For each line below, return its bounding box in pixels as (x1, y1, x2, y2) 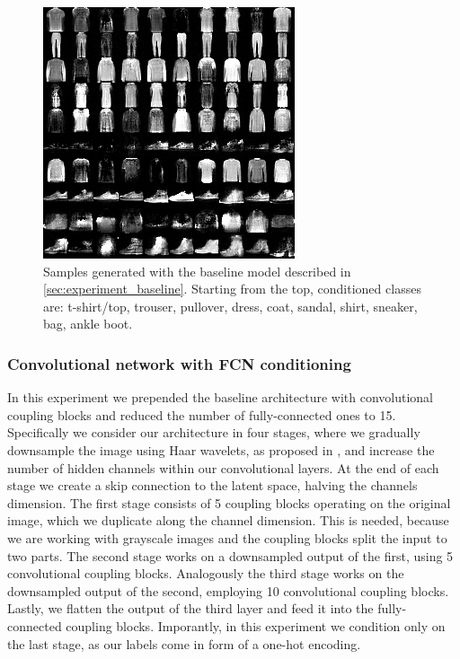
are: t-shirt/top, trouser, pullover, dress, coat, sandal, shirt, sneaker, (43, 296, 418, 315)
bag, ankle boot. (43, 314, 133, 333)
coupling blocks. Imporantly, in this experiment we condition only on (66, 616, 446, 635)
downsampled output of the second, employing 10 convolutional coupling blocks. (7, 581, 449, 600)
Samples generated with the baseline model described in (43, 261, 351, 280)
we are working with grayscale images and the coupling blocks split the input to (7, 528, 447, 547)
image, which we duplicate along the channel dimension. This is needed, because (7, 511, 449, 530)
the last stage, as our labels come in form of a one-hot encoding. (7, 634, 361, 653)
